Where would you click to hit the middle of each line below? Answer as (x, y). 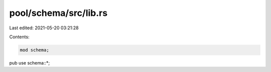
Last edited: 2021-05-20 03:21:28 (44, 28)
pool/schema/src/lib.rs (58, 13)
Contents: (19, 37)
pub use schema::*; (30, 63)
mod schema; (35, 50)
